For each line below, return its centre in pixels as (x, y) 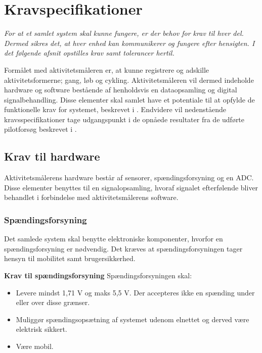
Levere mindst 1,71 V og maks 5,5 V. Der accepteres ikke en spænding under (135, 292)
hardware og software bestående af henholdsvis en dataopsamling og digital (121, 90)
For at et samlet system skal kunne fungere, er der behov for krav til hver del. (124, 33)
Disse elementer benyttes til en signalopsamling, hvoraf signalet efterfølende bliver (131, 187)
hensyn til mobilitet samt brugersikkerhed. (70, 258)
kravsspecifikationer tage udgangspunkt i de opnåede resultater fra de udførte (124, 119)
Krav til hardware (52, 156)
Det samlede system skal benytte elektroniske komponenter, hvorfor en (114, 239)
